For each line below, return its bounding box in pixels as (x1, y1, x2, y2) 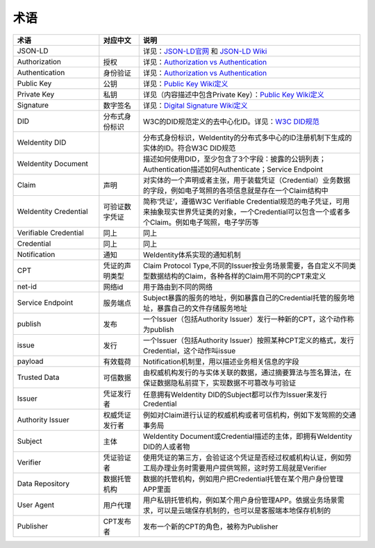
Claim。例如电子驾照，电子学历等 (149, 217, 260, 227)
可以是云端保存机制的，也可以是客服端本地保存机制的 (156, 506, 331, 515)
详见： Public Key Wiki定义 (142, 78, 228, 88)
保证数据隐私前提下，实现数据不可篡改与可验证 (142, 378, 297, 388)
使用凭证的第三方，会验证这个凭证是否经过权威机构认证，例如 (142, 452, 345, 462)
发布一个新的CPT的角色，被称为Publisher (142, 522, 278, 531)
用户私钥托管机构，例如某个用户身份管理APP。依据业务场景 (142, 495, 338, 505)
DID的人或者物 (142, 442, 190, 451)
